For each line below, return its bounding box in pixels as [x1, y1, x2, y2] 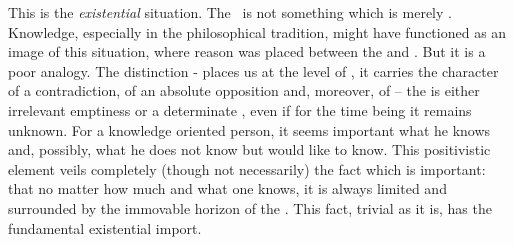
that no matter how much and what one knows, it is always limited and [8, 178, 447, 199]
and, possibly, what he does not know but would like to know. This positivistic [8, 139, 491, 160]
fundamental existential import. [8, 217, 202, 238]
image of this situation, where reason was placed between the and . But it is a [8, 41, 486, 62]
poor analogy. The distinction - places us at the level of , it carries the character [8, 60, 499, 81]
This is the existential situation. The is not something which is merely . [8, 2, 452, 22]
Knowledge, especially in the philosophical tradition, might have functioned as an [8, 21, 507, 42]
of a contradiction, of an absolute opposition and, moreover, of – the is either [8, 80, 480, 101]
